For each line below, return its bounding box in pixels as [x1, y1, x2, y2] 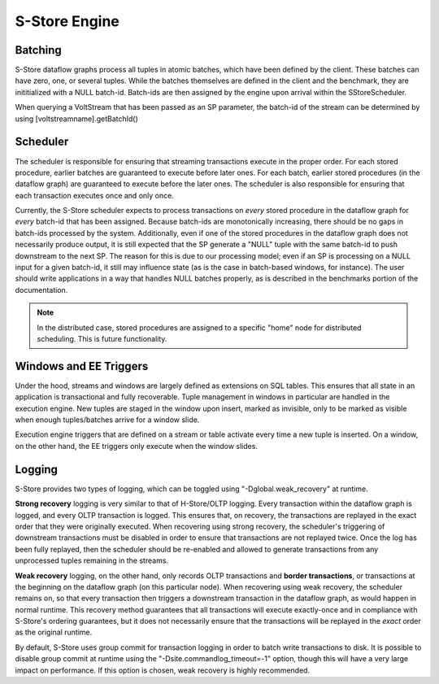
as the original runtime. [15, 627, 93, 638]
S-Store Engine [15, 12, 120, 30]
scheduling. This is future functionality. [37, 334, 167, 343]
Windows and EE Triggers [15, 359, 149, 373]
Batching [15, 43, 63, 57]
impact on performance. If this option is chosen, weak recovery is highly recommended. [15, 665, 311, 675]
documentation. [15, 285, 68, 294]
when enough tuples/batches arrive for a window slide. [15, 415, 200, 425]
